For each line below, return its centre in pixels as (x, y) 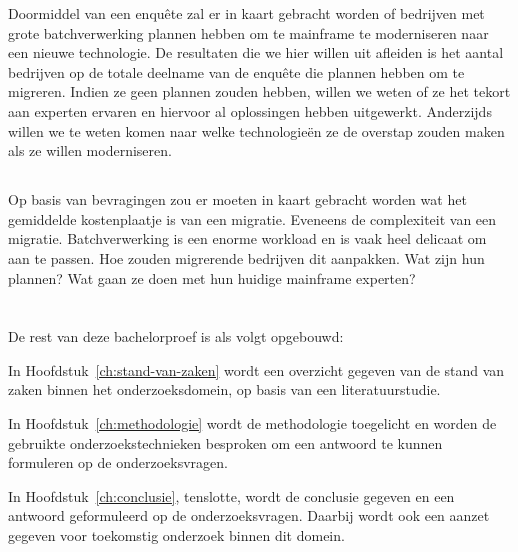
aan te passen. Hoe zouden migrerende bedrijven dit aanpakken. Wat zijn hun (246, 257)
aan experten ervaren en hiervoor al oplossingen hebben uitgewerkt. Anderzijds (250, 110)
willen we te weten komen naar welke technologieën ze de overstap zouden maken (256, 130)
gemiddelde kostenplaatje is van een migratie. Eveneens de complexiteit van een (252, 218)
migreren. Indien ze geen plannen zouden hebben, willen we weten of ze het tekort (259, 91)
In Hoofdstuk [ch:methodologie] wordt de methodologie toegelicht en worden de (252, 423)
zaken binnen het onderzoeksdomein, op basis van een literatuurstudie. (224, 389)
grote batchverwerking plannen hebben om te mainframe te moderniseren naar (248, 32)
